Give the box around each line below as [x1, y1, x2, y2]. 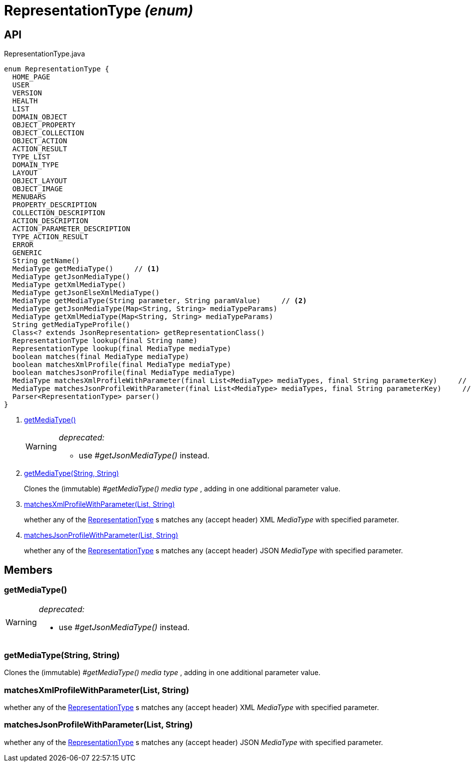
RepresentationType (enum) [4, 2, 194, 19]
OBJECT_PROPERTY [12, 121, 76, 129]
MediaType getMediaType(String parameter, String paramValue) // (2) [12, 297, 307, 305]
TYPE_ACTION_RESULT [12, 233, 88, 241]
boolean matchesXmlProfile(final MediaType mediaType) [12, 361, 232, 369]
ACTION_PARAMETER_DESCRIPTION [12, 225, 130, 233]
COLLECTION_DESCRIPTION [12, 209, 105, 217]
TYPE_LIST [12, 153, 50, 161]
